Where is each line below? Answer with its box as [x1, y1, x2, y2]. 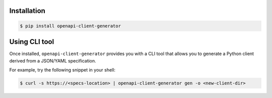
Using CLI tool [9, 37, 54, 46]
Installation [9, 6, 45, 15]
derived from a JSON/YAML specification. [9, 57, 97, 63]
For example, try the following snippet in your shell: [9, 66, 116, 72]
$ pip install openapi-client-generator [20, 23, 121, 28]
